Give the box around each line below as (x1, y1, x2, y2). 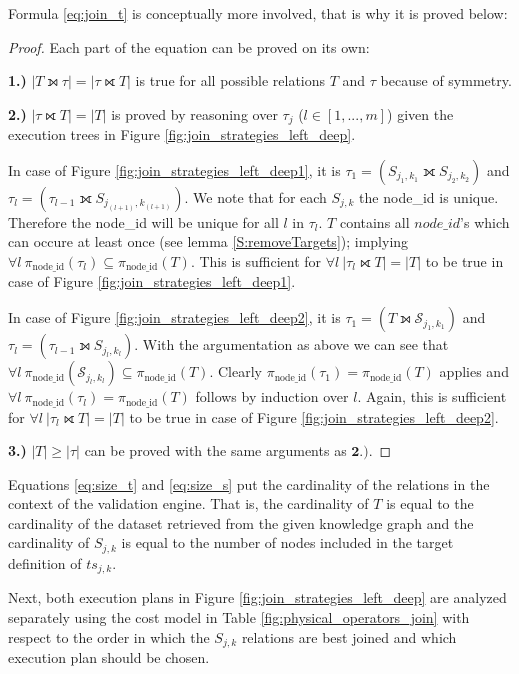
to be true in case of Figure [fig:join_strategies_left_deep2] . (129, 406, 499, 427)
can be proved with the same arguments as (84, 440, 347, 461)
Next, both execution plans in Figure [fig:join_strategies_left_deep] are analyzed (8, 587, 507, 608)
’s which (460, 211, 510, 232)
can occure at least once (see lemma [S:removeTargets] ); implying (8, 231, 409, 252)
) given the (387, 103, 454, 124)
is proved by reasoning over (111, 103, 278, 124)
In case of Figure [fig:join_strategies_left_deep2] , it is (8, 307, 341, 328)
